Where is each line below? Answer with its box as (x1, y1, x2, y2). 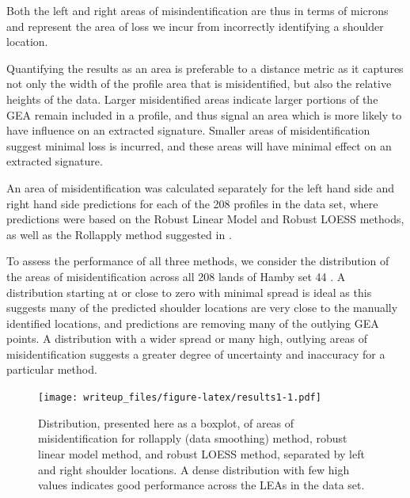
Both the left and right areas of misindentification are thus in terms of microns (6, 2, 389, 18)
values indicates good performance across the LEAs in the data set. (38, 477, 365, 493)
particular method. (6, 361, 97, 378)
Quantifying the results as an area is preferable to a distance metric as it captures (6, 59, 404, 76)
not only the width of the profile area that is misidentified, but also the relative (6, 75, 392, 92)
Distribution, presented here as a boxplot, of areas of (38, 414, 294, 431)
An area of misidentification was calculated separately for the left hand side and (6, 179, 395, 196)
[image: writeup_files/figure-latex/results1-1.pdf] (38, 392, 321, 404)
